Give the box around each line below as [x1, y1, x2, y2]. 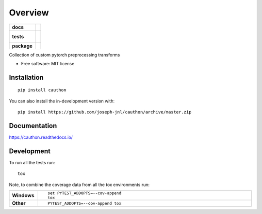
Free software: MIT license [21, 60, 75, 66]
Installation [9, 73, 44, 82]
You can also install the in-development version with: [9, 98, 115, 104]
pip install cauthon [17, 87, 66, 93]
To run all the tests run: [9, 159, 55, 165]
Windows [12, 192, 34, 199]
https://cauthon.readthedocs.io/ [9, 134, 73, 140]
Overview [9, 7, 49, 18]
